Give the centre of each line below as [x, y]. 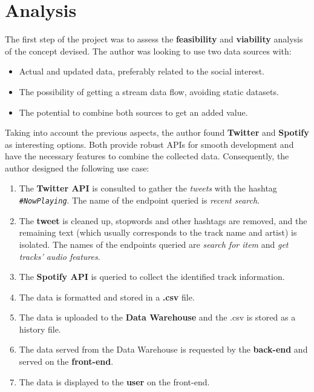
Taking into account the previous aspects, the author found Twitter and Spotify [157, 132]
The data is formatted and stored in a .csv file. [107, 297]
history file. [40, 329]
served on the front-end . [66, 361]
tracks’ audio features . [60, 256]
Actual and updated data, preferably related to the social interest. [142, 71]
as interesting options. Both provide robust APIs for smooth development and [149, 144]
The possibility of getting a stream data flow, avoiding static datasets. [149, 91]
